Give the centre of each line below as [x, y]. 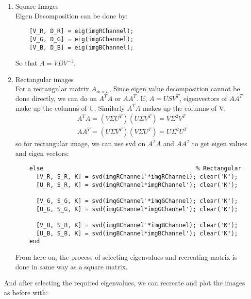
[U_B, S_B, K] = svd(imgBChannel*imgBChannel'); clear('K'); [137, 233]
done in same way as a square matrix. [71, 266]
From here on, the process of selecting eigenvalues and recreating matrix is [126, 257]
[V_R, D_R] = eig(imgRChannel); [82, 31]
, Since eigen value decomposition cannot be [175, 89]
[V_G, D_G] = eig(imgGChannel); [82, 39]
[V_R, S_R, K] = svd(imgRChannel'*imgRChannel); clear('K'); [137, 177]
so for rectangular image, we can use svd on [80, 143]
